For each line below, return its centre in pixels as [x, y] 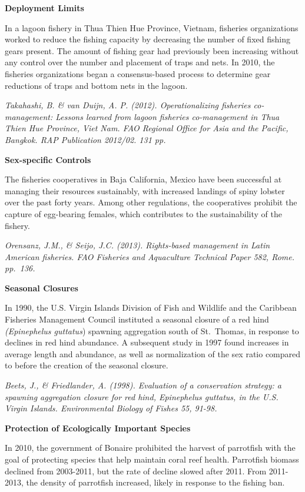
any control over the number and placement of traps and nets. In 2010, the [140, 62]
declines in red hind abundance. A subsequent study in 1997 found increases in [147, 342]
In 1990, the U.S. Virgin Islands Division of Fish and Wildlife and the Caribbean [151, 307]
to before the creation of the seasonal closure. [87, 365]
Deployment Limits [44, 8]
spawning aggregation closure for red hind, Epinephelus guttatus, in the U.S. [142, 396]
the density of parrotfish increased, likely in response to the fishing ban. [155, 482]
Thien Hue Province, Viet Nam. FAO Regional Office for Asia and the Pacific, [147, 128]
